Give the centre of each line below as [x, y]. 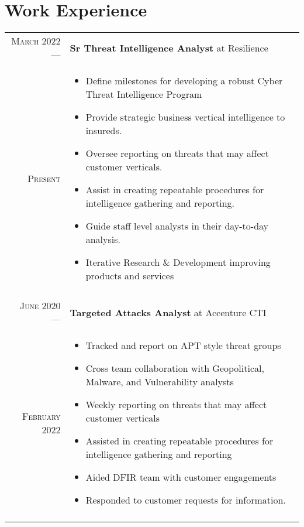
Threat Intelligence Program [144, 94]
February [42, 416]
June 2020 [40, 306]
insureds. [104, 131]
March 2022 [36, 41]
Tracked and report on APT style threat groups [183, 345]
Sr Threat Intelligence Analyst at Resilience [169, 47]
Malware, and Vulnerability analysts [160, 382]
